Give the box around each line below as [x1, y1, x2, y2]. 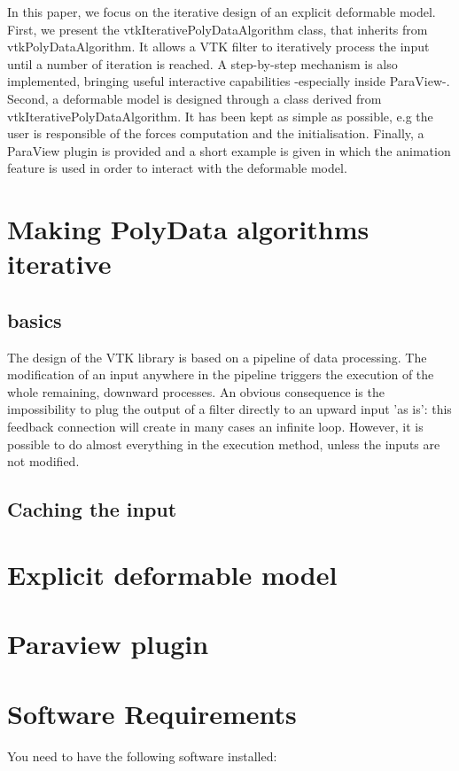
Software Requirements [7, 695, 297, 731]
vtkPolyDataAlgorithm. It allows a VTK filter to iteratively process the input [7, 37, 430, 56]
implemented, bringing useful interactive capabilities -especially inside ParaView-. [7, 72, 450, 90]
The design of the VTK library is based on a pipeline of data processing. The [7, 347, 427, 366]
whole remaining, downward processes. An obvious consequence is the [7, 382, 385, 401]
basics [7, 306, 62, 333]
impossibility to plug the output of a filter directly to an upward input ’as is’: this [7, 400, 452, 418]
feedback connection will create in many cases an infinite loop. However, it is [7, 417, 424, 436]
